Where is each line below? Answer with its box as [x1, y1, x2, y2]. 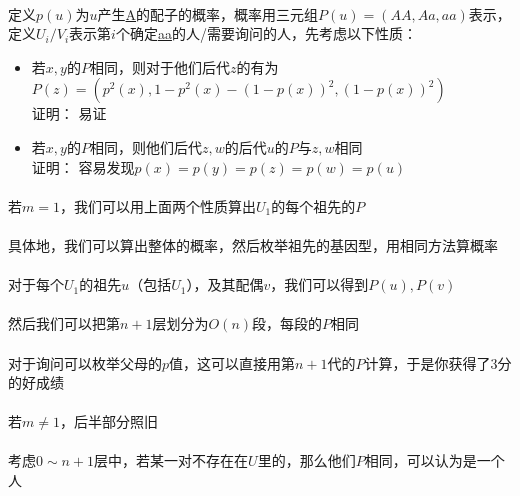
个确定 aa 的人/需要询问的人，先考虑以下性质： [115, 23, 417, 44]
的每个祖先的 [271, 195, 356, 216]
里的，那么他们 [257, 450, 356, 471]
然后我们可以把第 [8, 313, 120, 334]
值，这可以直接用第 [169, 352, 296, 373]
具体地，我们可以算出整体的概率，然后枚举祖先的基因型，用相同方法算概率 [8, 234, 498, 255]
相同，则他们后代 [89, 136, 202, 157]
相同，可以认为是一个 [364, 450, 505, 471]
